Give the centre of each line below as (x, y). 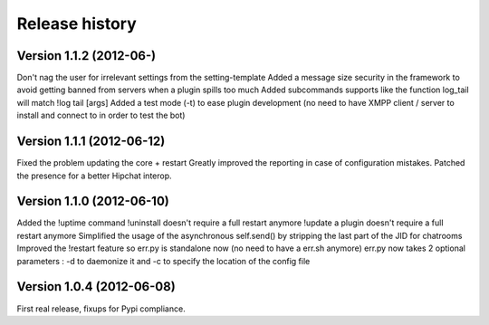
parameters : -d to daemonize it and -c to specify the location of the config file (163, 261)
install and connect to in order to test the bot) (101, 115)
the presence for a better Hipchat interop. (94, 176)
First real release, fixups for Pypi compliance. (101, 309)
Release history (77, 24)
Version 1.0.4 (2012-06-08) (96, 287)
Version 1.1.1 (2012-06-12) (91, 142)
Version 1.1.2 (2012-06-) (86, 56)
